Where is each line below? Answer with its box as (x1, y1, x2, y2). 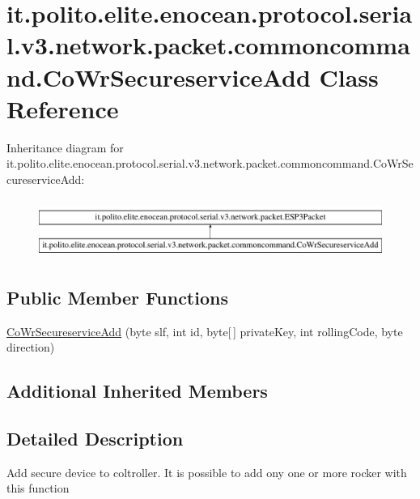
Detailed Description (6, 425, 184, 450)
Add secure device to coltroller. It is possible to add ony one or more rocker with (6, 463, 407, 480)
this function (6, 480, 70, 497)
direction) (6, 339, 55, 356)
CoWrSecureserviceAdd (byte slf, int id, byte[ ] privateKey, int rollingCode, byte (6, 322, 403, 339)
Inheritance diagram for (6, 139, 124, 156)
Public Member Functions (6, 284, 228, 309)
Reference (6, 92, 119, 125)
